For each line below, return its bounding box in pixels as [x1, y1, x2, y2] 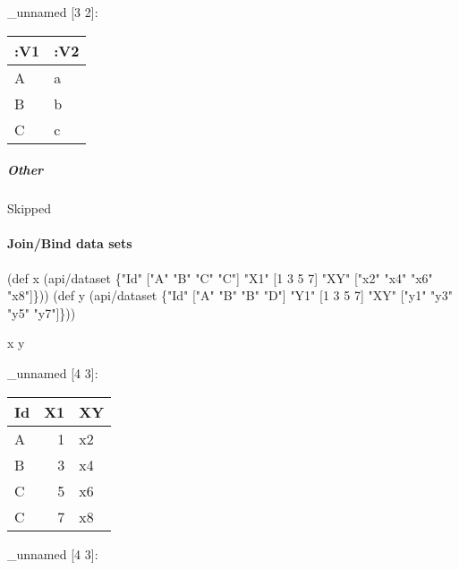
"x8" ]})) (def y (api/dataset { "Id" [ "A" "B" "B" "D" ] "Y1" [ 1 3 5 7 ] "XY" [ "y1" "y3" [7, 286, 453, 305]
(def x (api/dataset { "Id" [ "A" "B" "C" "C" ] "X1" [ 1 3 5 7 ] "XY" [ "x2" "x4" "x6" [7, 268, 433, 287]
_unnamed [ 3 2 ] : [7, 3, 98, 21]
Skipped [7, 199, 52, 218]
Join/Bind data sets [7, 234, 132, 253]
